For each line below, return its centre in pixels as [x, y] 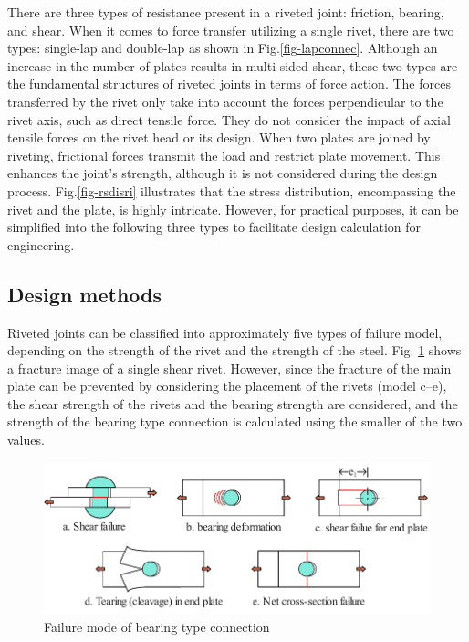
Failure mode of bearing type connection [157, 626]
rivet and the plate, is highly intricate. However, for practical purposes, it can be [233, 209]
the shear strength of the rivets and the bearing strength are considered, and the [233, 403]
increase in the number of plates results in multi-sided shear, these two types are [233, 65]
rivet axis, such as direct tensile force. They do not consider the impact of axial [229, 119]
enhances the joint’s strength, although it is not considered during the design [223, 173]
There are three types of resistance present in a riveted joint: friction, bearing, [226, 12]
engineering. [41, 244]
